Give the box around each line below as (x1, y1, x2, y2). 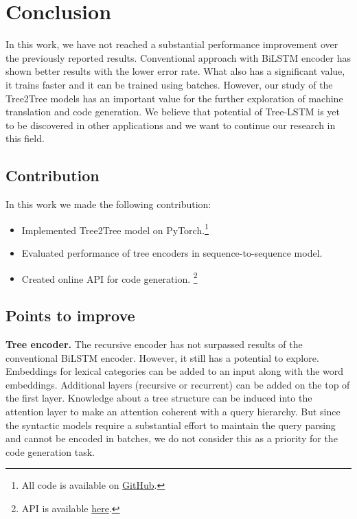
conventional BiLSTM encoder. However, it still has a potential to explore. (5, 350, 319, 365)
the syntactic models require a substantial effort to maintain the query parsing (5, 417, 336, 432)
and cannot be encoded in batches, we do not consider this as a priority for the (5, 431, 338, 446)
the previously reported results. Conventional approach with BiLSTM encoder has (5, 50, 352, 65)
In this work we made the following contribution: (5, 197, 211, 211)
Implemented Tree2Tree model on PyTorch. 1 (21, 220, 209, 237)
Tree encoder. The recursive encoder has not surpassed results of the (5, 336, 303, 351)
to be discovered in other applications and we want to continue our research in (5, 117, 336, 132)
